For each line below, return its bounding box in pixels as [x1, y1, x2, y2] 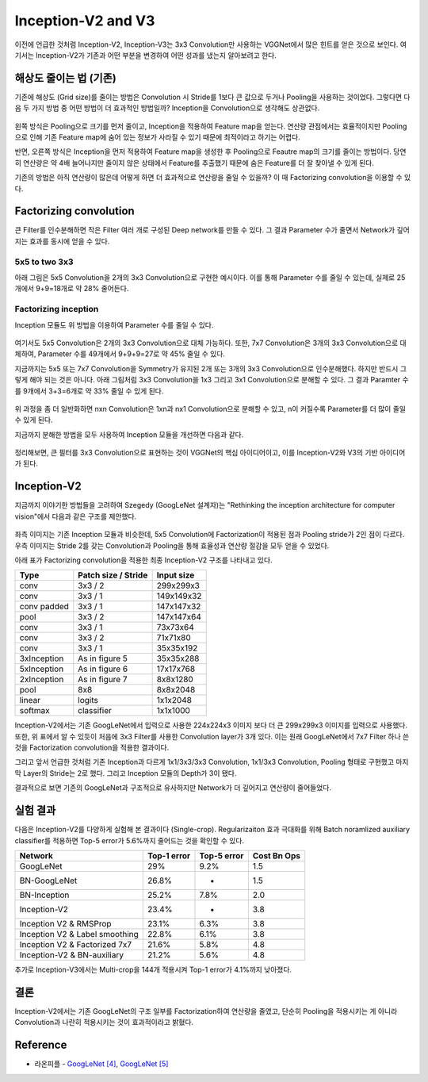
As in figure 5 [78, 653, 128, 664]
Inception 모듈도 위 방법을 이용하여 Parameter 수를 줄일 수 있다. [14, 320, 214, 329]
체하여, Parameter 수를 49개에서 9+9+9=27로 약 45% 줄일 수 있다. [14, 349, 226, 359]
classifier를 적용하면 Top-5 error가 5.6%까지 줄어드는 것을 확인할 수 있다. [14, 835, 245, 845]
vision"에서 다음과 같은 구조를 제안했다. [14, 512, 137, 521]
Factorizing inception [14, 304, 99, 315]
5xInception [19, 663, 64, 674]
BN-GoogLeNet [19, 875, 78, 886]
